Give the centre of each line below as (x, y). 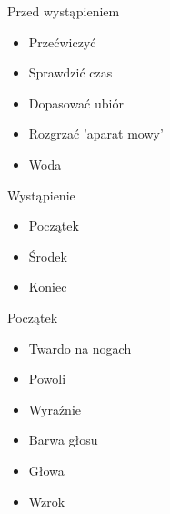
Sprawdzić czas (70, 72)
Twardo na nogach (80, 348)
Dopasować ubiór (76, 103)
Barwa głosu (63, 440)
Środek (48, 256)
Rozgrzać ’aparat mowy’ (96, 134)
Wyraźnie (55, 409)
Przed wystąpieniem (64, 11)
